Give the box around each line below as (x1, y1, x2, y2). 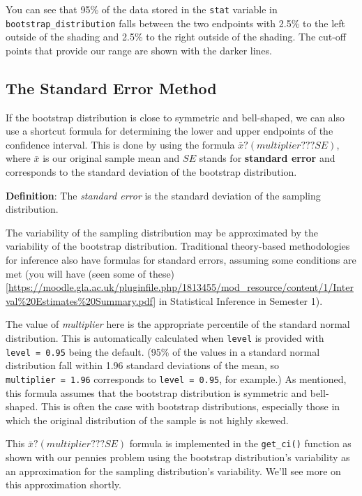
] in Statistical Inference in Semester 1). (153, 293, 323, 308)
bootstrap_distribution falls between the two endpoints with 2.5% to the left (6, 15, 346, 30)
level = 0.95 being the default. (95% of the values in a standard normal (6, 344, 320, 359)
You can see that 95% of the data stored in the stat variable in (6, 2, 278, 16)
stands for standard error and (199, 151, 335, 165)
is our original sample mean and (43, 151, 180, 165)
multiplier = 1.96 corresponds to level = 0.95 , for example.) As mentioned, (6, 371, 347, 386)
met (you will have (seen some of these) (6, 266, 175, 280)
